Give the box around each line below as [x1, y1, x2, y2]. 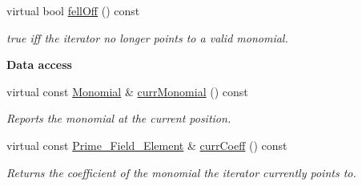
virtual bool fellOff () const [6, 2, 140, 18]
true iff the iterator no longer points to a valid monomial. [6, 29, 288, 46]
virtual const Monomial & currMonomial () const [6, 83, 248, 99]
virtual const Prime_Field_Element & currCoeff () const [6, 136, 288, 153]
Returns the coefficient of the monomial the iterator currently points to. [6, 164, 356, 180]
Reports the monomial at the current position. [6, 110, 231, 127]
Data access [6, 56, 72, 73]
